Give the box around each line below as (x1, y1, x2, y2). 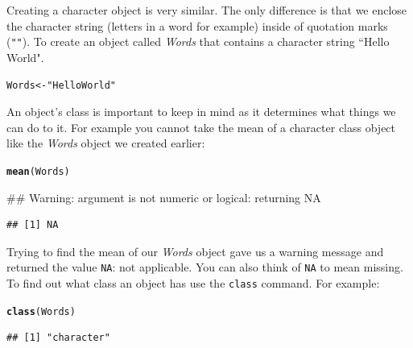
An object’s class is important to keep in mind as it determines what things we (6, 103, 396, 120)
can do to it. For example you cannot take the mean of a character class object (6, 118, 396, 135)
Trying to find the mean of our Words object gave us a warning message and (6, 242, 384, 259)
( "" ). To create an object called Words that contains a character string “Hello (6, 33, 390, 50)
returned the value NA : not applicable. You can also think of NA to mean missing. (6, 259, 403, 275)
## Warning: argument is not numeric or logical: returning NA (6, 188, 321, 205)
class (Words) (6, 305, 76, 317)
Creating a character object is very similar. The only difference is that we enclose (6, 2, 407, 18)
